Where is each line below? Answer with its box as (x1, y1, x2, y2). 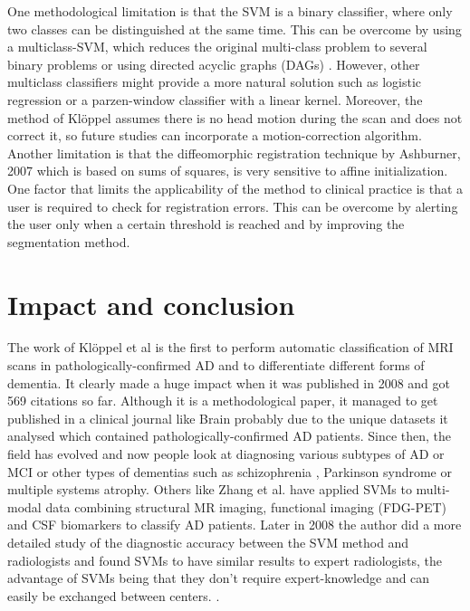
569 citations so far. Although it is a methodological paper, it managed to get (7, 391, 438, 410)
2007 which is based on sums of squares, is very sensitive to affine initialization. (7, 161, 448, 180)
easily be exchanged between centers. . (7, 586, 220, 605)
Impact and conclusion (7, 285, 295, 322)
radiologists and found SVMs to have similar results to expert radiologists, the (7, 550, 442, 569)
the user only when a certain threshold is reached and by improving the (7, 215, 405, 234)
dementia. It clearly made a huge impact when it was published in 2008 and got (7, 373, 451, 392)
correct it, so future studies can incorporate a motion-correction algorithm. (7, 126, 422, 145)
